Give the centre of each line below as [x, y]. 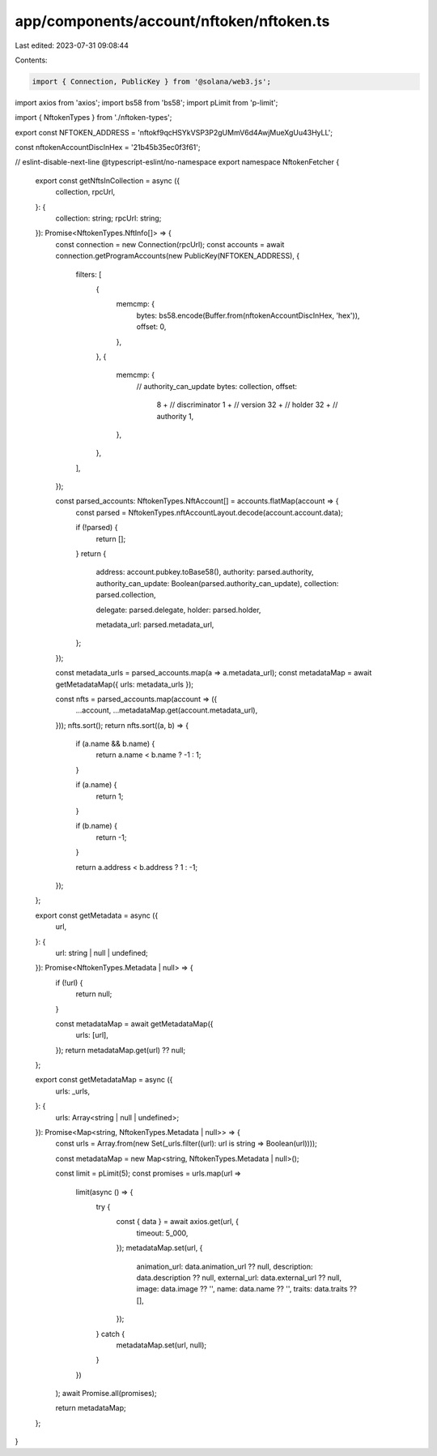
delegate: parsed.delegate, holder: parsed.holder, [178, 610]
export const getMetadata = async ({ [97, 915]
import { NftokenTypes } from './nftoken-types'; [93, 118]
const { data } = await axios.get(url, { [177, 1222]
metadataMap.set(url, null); [161, 1345]
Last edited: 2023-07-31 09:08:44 [72, 45]
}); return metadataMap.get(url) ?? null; [121, 1050]
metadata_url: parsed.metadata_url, [155, 624]
